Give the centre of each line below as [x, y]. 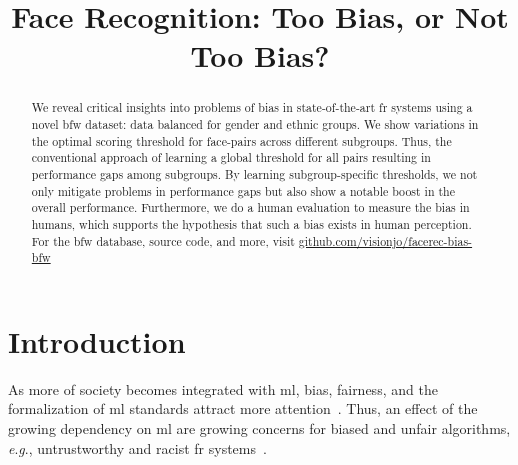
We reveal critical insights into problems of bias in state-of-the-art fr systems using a [252, 107]
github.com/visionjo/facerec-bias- [385, 240]
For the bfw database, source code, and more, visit [163, 240]
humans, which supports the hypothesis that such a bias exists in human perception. [251, 223]
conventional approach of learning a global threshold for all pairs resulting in [231, 157]
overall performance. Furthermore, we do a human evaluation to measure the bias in [250, 207]
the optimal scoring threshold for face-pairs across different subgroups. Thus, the [241, 140]
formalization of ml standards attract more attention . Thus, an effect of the [243, 408]
